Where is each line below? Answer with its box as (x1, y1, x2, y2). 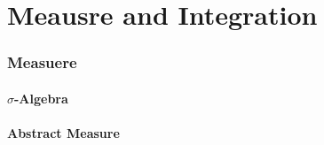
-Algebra (14, 88, 68, 107)
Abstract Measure (7, 124, 120, 141)
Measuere (7, 51, 77, 73)
